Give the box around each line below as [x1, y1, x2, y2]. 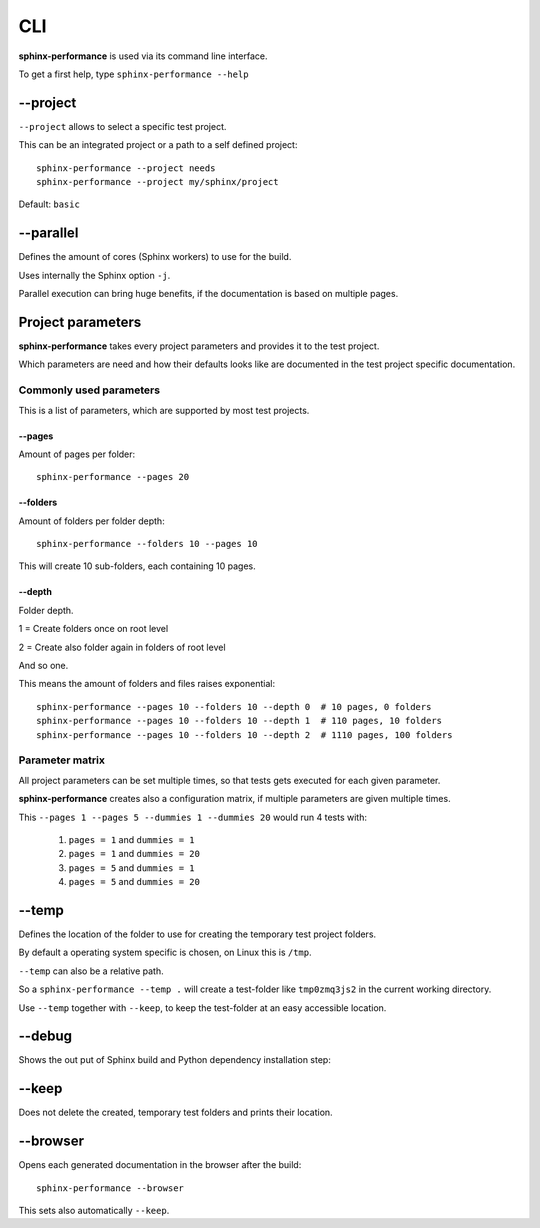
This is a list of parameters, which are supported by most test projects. [18, 404, 310, 416]
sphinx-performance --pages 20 [36, 471, 190, 483]
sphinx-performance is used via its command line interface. [18, 50, 268, 62]
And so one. [18, 660, 69, 672]
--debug [18, 1028, 72, 1045]
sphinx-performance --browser [36, 1182, 185, 1194]
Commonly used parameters [18, 383, 160, 397]
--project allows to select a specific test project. [18, 120, 227, 132]
